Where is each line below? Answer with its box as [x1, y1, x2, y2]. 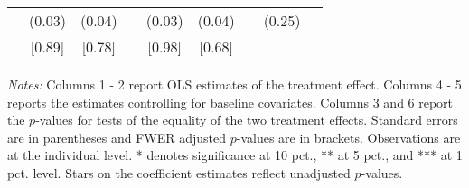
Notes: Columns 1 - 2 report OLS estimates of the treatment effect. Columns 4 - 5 [7, 75, 462, 93]
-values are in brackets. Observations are [236, 127, 461, 146]
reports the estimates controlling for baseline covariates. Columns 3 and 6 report [7, 92, 454, 111]
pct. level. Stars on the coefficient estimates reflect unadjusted [7, 163, 351, 182]
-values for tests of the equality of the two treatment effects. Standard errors [35, 110, 458, 129]
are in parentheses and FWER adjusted [7, 127, 227, 146]
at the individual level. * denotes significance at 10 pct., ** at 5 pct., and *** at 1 [7, 146, 463, 164]
